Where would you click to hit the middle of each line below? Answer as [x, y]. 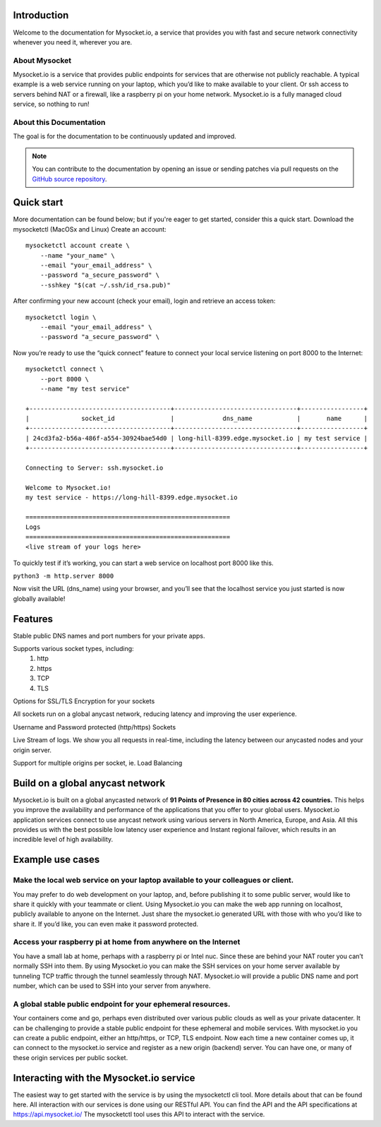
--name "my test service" [85, 389]
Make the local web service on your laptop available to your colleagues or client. [153, 881]
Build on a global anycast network [89, 783]
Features [33, 619]
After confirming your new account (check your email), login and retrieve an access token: [144, 301]
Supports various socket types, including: [73, 649]
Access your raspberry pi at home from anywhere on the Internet [127, 942]
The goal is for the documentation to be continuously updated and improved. [125, 136]
